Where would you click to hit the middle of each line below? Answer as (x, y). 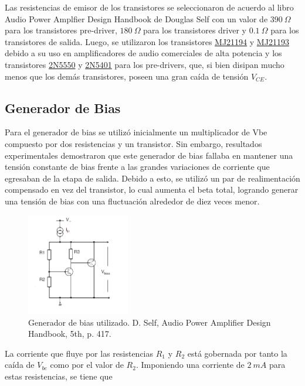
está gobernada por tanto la (237, 353)
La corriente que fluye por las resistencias (79, 353)
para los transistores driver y (195, 30)
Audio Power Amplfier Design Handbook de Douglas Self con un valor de (136, 18)
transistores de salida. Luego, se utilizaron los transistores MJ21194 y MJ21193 (147, 41)
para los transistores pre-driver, (61, 30)
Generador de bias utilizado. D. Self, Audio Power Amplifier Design (150, 322)
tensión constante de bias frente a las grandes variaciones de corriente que (137, 167)
